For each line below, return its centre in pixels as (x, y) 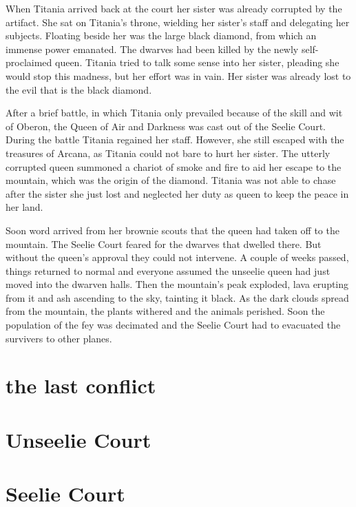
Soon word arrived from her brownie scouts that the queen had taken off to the (172, 230)
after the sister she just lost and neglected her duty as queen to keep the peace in (177, 193)
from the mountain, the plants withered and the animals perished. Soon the (165, 311)
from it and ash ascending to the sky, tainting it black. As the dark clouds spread (177, 297)
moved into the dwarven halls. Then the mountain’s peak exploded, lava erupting (177, 284)
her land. (24, 207)
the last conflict (81, 385)
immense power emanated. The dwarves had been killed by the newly (152, 49)
